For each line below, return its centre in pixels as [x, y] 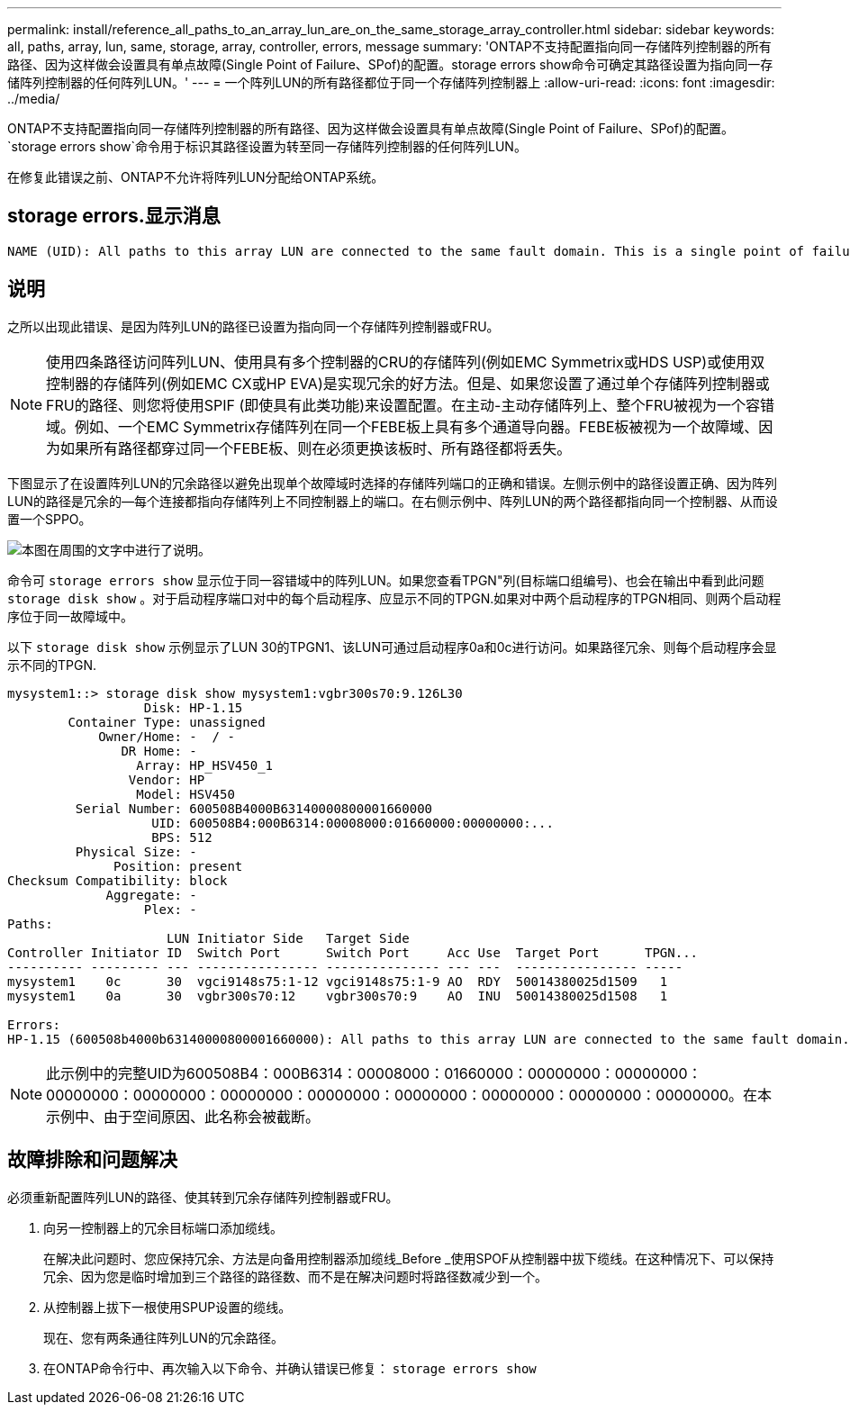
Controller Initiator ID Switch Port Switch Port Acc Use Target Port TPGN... [353, 952]
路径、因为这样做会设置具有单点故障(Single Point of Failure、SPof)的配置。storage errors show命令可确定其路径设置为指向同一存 [390, 64]
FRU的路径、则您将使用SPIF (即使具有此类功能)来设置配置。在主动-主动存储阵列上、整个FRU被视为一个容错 [411, 405]
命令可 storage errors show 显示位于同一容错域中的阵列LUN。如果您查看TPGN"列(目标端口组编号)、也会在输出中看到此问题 [386, 580]
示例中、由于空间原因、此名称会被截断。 [183, 1116]
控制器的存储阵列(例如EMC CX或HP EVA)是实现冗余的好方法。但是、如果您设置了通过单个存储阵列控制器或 [408, 383]
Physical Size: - [136, 851]
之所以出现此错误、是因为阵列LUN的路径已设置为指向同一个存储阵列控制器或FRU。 [253, 326]
